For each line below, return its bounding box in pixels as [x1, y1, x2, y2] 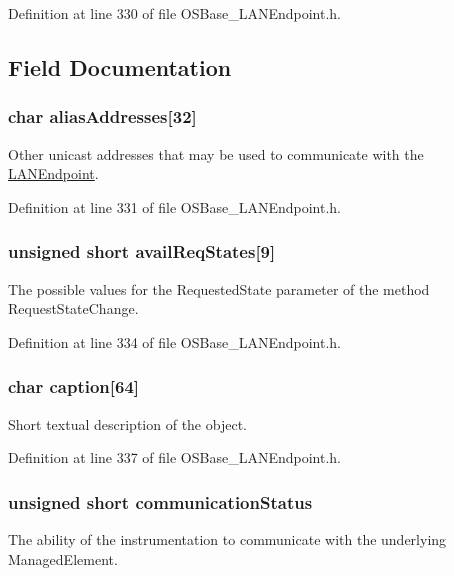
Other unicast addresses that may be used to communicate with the [8, 143, 424, 164]
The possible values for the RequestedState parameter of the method [8, 278, 430, 299]
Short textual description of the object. [8, 413, 247, 434]
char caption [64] [8, 374, 140, 399]
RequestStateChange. [8, 298, 139, 319]
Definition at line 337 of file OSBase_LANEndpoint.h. [8, 447, 342, 468]
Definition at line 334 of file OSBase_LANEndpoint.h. [8, 331, 342, 352]
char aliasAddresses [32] [8, 104, 197, 129]
